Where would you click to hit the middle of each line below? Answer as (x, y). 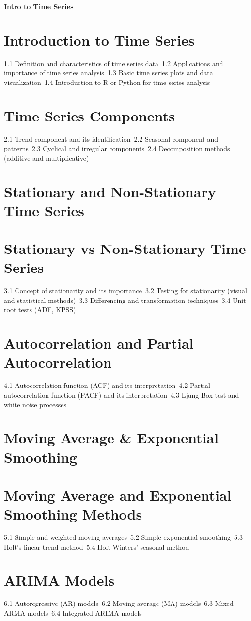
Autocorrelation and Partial (99, 343)
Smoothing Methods (73, 514)
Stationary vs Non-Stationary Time (125, 248)
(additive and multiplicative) (47, 158)
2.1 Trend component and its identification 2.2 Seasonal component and (111, 139)
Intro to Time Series (39, 6)
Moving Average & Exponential (111, 438)
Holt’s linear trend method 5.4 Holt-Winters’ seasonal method (97, 546)
